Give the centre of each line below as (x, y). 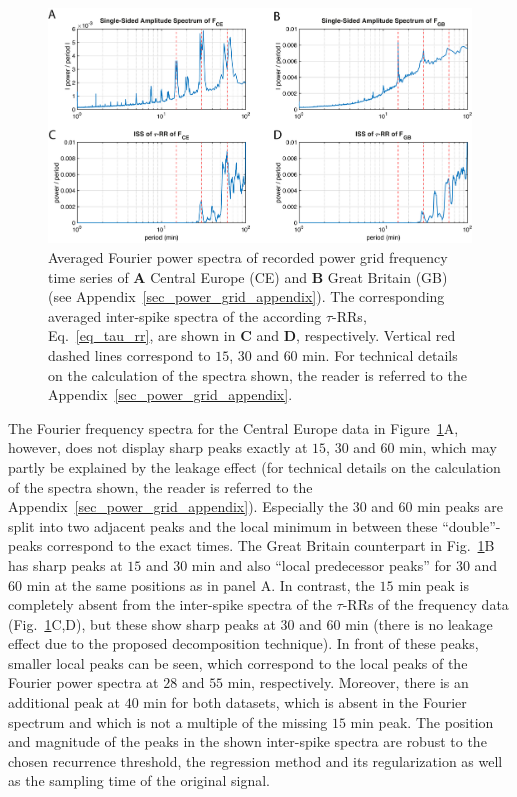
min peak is (433, 584)
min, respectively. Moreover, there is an (348, 682)
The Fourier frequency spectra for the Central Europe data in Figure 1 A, (233, 427)
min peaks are (460, 506)
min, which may (448, 447)
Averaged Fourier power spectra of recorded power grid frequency (248, 257)
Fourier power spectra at (83, 682)
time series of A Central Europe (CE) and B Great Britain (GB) (248, 276)
